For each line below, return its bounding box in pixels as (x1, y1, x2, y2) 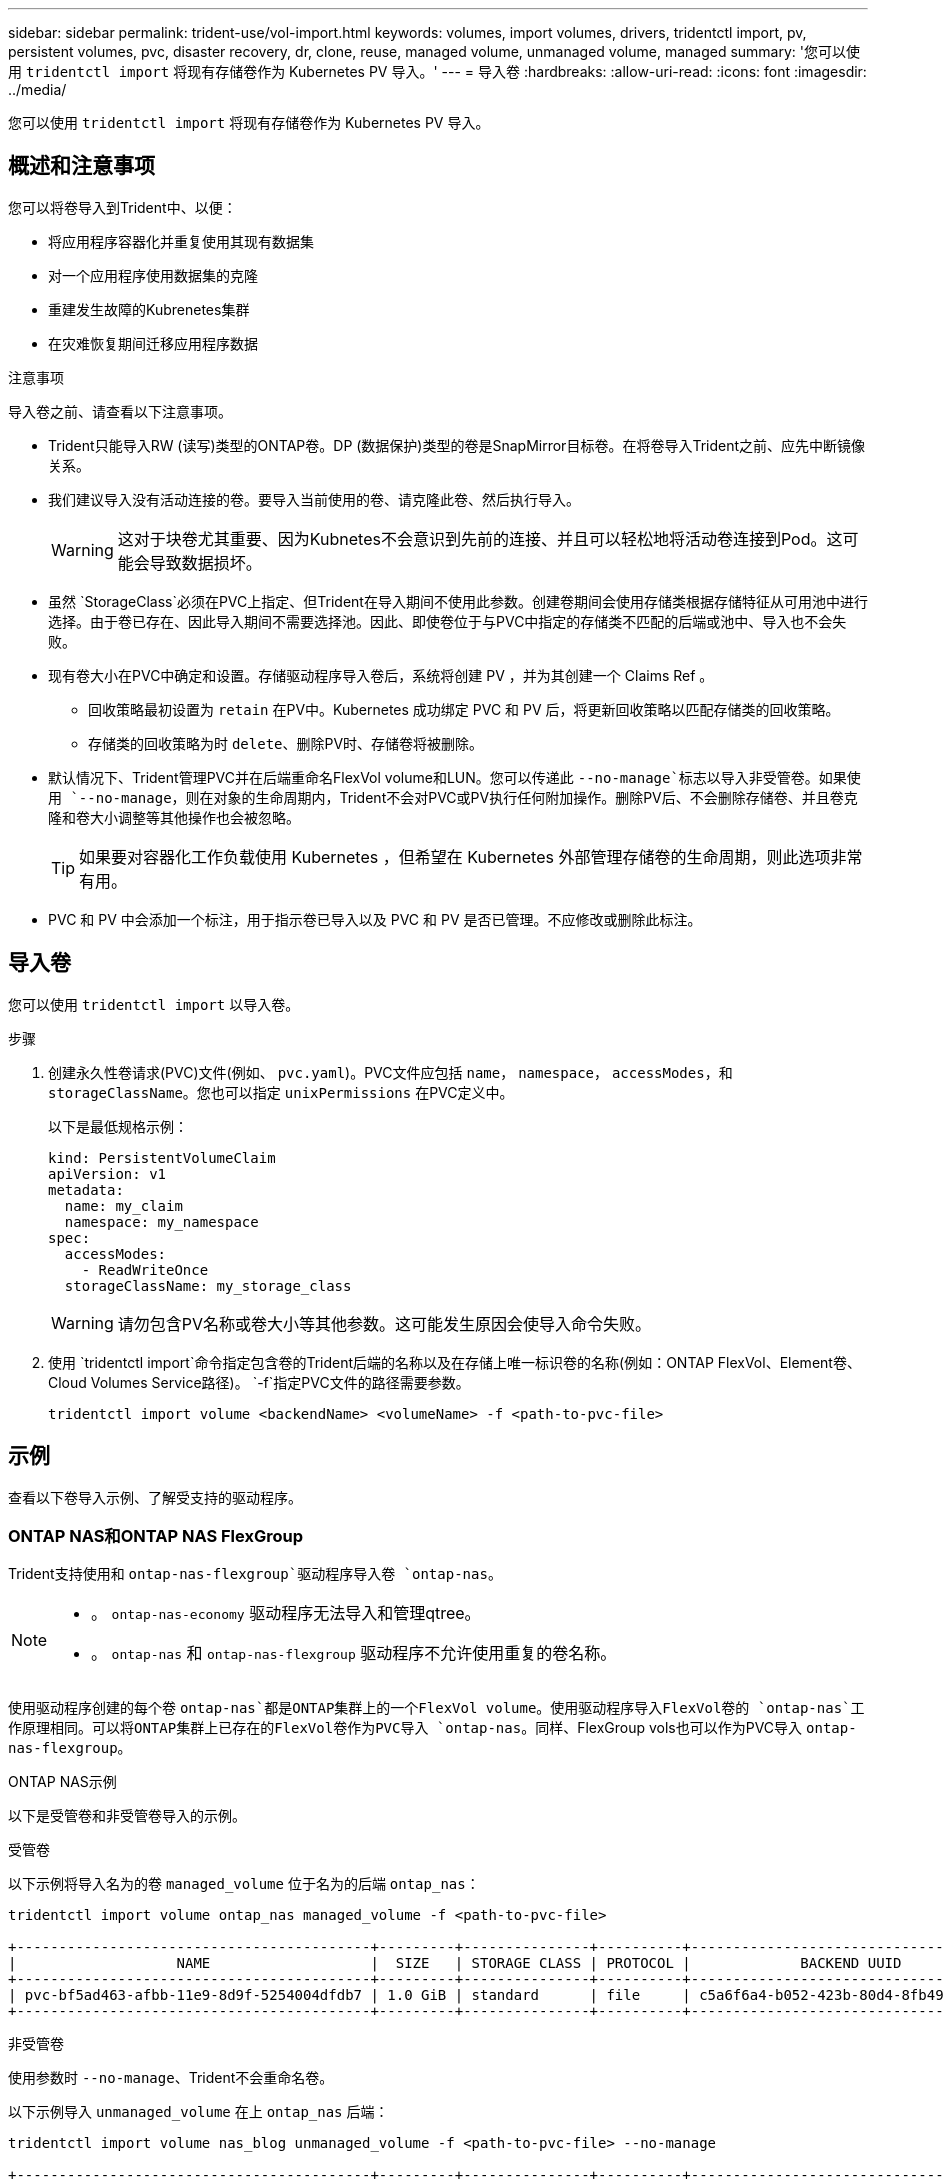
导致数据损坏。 (149, 552, 262, 573)
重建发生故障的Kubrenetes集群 (48, 300, 250, 318)
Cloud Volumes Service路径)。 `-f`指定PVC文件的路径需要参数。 (48, 1373, 470, 1391)
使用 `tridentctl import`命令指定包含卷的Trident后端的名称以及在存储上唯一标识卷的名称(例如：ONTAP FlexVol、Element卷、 (48, 1353, 861, 1371)
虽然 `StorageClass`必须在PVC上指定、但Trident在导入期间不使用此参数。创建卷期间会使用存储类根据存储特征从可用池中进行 (48, 592, 868, 610)
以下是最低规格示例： (48, 1117, 188, 1135)
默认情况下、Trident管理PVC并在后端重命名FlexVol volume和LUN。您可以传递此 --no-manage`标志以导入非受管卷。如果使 (48, 768, 861, 786)
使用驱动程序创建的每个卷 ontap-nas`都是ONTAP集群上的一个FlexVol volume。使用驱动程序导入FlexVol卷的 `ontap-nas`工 (8, 1699, 865, 1717)
